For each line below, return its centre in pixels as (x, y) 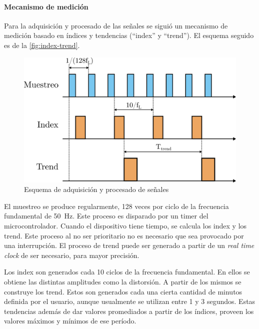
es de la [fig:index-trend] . (42, 45)
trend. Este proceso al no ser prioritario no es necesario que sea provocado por (124, 235)
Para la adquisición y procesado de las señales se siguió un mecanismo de (116, 25)
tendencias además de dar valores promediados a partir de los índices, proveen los (129, 311)
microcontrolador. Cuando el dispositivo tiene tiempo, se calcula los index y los (125, 226)
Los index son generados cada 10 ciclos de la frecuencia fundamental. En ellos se (127, 272)
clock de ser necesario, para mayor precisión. (72, 255)
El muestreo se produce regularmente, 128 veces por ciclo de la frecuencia (116, 206)
